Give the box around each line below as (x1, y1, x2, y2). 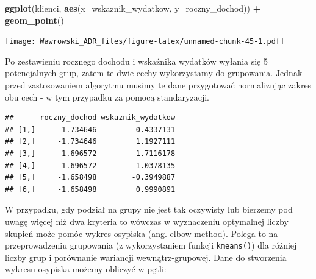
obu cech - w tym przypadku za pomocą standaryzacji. (5, 90, 209, 103)
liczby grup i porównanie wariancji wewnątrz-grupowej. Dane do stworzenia (5, 250, 287, 263)
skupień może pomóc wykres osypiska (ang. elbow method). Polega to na (5, 227, 278, 239)
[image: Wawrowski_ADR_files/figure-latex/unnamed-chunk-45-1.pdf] (5, 37, 285, 46)
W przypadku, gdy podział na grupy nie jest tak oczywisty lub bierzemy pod (5, 203, 293, 216)
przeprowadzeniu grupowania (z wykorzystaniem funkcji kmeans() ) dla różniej (5, 239, 297, 252)
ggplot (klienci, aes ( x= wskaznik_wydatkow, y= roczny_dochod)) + (5, 2, 261, 14)
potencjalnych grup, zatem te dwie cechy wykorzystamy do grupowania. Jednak (5, 66, 303, 79)
